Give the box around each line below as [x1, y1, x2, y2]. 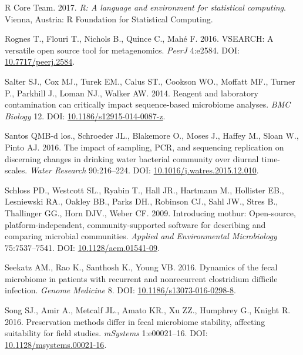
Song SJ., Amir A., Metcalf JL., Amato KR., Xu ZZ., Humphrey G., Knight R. [5, 304, 291, 316]
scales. [5, 164, 28, 176]
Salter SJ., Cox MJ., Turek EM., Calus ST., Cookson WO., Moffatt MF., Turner [5, 75, 295, 87]
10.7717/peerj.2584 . [5, 55, 75, 68]
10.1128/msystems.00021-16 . [5, 338, 107, 350]
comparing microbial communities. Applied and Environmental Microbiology [5, 230, 277, 242]
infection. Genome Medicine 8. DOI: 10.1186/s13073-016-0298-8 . [5, 284, 236, 296]
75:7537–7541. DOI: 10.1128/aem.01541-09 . [5, 241, 160, 253]
